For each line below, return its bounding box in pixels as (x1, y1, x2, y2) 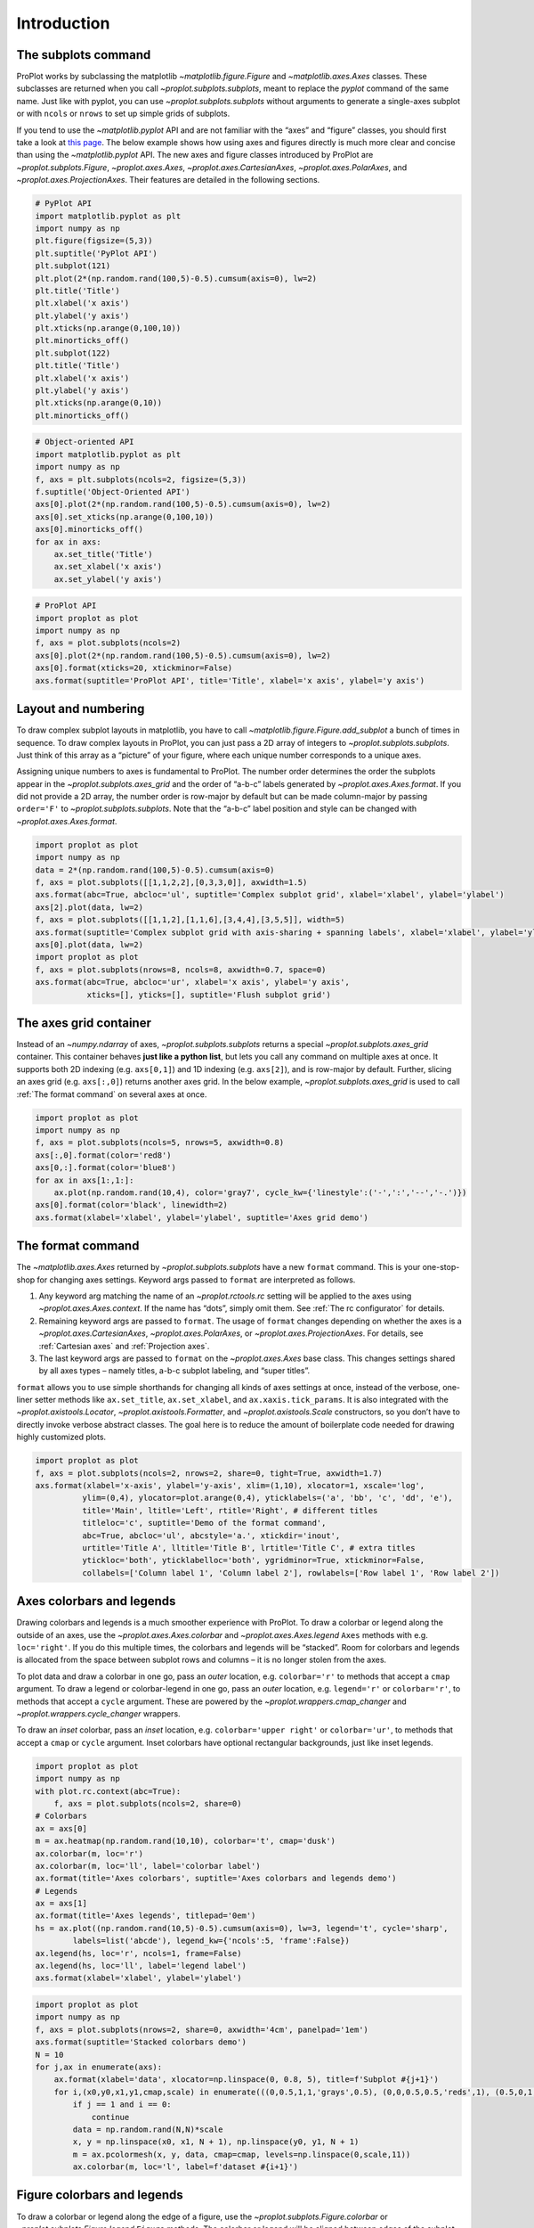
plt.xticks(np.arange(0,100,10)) (35, 324, 182, 333)
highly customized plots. (16, 1431, 107, 1443)
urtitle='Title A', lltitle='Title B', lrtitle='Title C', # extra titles (81, 1543, 416, 1552)
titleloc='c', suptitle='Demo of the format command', (81, 1518, 327, 1528)
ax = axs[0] (35, 1823, 88, 1833)
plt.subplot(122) (35, 348, 111, 358)
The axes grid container (16, 1015, 151, 1030)
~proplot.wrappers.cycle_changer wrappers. (16, 1708, 182, 1719)
